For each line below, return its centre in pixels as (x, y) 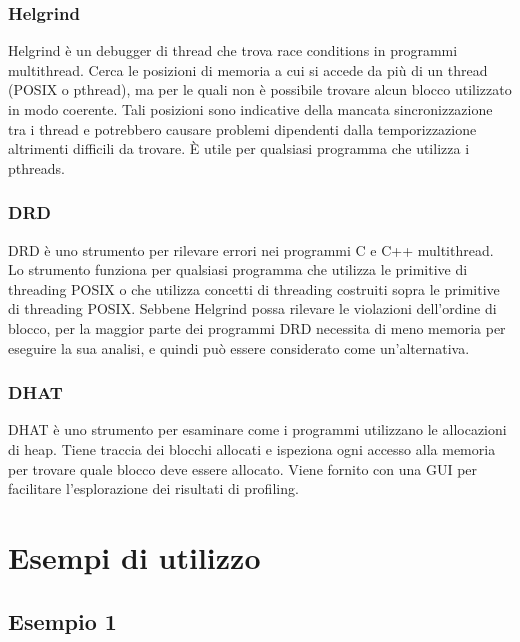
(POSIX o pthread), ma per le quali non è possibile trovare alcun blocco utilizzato (260, 89)
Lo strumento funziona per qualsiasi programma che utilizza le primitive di (238, 269)
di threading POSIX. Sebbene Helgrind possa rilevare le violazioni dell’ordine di (252, 308)
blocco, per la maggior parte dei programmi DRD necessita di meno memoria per (257, 327)
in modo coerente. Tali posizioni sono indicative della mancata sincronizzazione (250, 109)
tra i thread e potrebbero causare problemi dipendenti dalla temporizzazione (242, 128)
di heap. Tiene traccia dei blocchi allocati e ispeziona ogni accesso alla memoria (252, 448)
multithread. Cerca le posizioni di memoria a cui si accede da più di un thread (248, 69)
